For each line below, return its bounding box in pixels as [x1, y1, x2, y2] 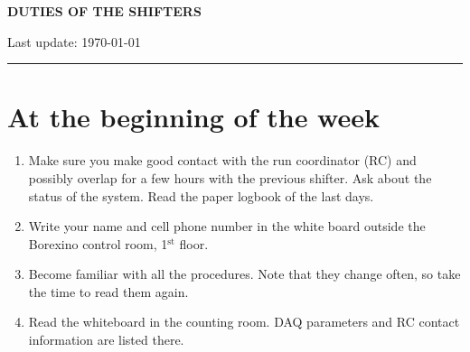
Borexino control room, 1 [28, 234, 168, 253]
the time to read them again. [28, 282, 189, 301]
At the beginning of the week [7, 98, 380, 135]
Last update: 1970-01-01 [7, 32, 141, 51]
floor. [179, 234, 209, 253]
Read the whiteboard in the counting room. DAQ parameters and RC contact [28, 312, 460, 331]
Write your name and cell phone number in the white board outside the [28, 217, 426, 236]
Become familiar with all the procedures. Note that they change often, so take [28, 264, 461, 283]
